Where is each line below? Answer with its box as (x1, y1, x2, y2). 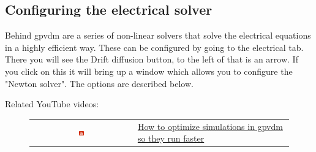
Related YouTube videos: (5, 97, 99, 110)
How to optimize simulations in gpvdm (137, 120, 283, 132)
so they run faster (137, 132, 205, 145)
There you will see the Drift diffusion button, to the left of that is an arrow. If (5, 53, 298, 66)
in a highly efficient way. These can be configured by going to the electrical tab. (5, 40, 304, 53)
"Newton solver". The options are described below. (5, 77, 194, 89)
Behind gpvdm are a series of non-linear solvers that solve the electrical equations (5, 29, 311, 42)
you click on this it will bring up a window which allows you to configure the (5, 64, 293, 77)
